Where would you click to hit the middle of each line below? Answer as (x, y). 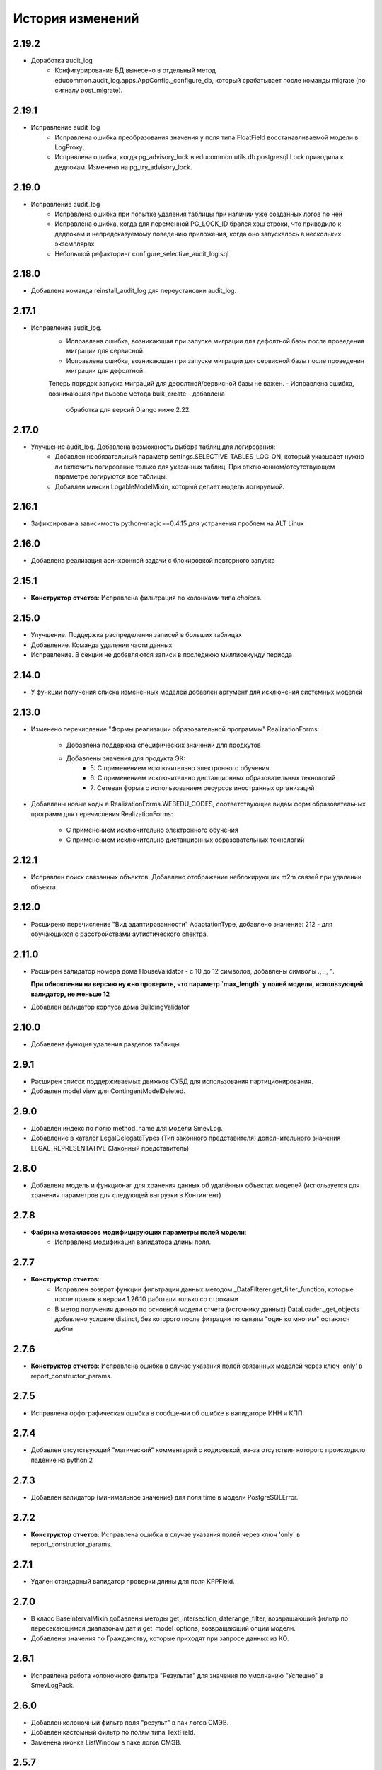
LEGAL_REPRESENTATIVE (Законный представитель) (110, 1148)
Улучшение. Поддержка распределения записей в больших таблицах (136, 635)
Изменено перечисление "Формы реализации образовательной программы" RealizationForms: (175, 729)
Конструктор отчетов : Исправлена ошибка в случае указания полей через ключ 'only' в (166, 1534)
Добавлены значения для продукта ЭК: (126, 758)
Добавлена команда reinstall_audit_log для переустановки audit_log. (134, 291)
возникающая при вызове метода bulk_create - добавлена (137, 394)
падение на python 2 (62, 1460)
